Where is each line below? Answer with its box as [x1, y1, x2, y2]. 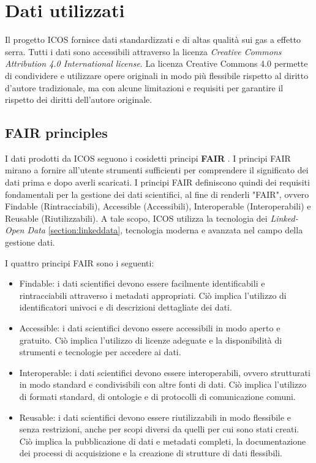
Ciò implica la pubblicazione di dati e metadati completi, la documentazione [19, 434, 306, 447]
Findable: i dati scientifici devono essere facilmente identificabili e [19, 277, 265, 290]
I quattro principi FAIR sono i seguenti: [5, 256, 154, 269]
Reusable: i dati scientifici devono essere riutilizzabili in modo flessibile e [19, 410, 292, 423]
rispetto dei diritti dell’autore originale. [5, 93, 152, 106]
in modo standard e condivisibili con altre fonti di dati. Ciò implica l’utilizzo [19, 378, 307, 391]
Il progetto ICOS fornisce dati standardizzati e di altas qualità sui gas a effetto [5, 33, 301, 46]
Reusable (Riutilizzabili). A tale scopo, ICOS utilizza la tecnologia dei [5, 211, 268, 224]
